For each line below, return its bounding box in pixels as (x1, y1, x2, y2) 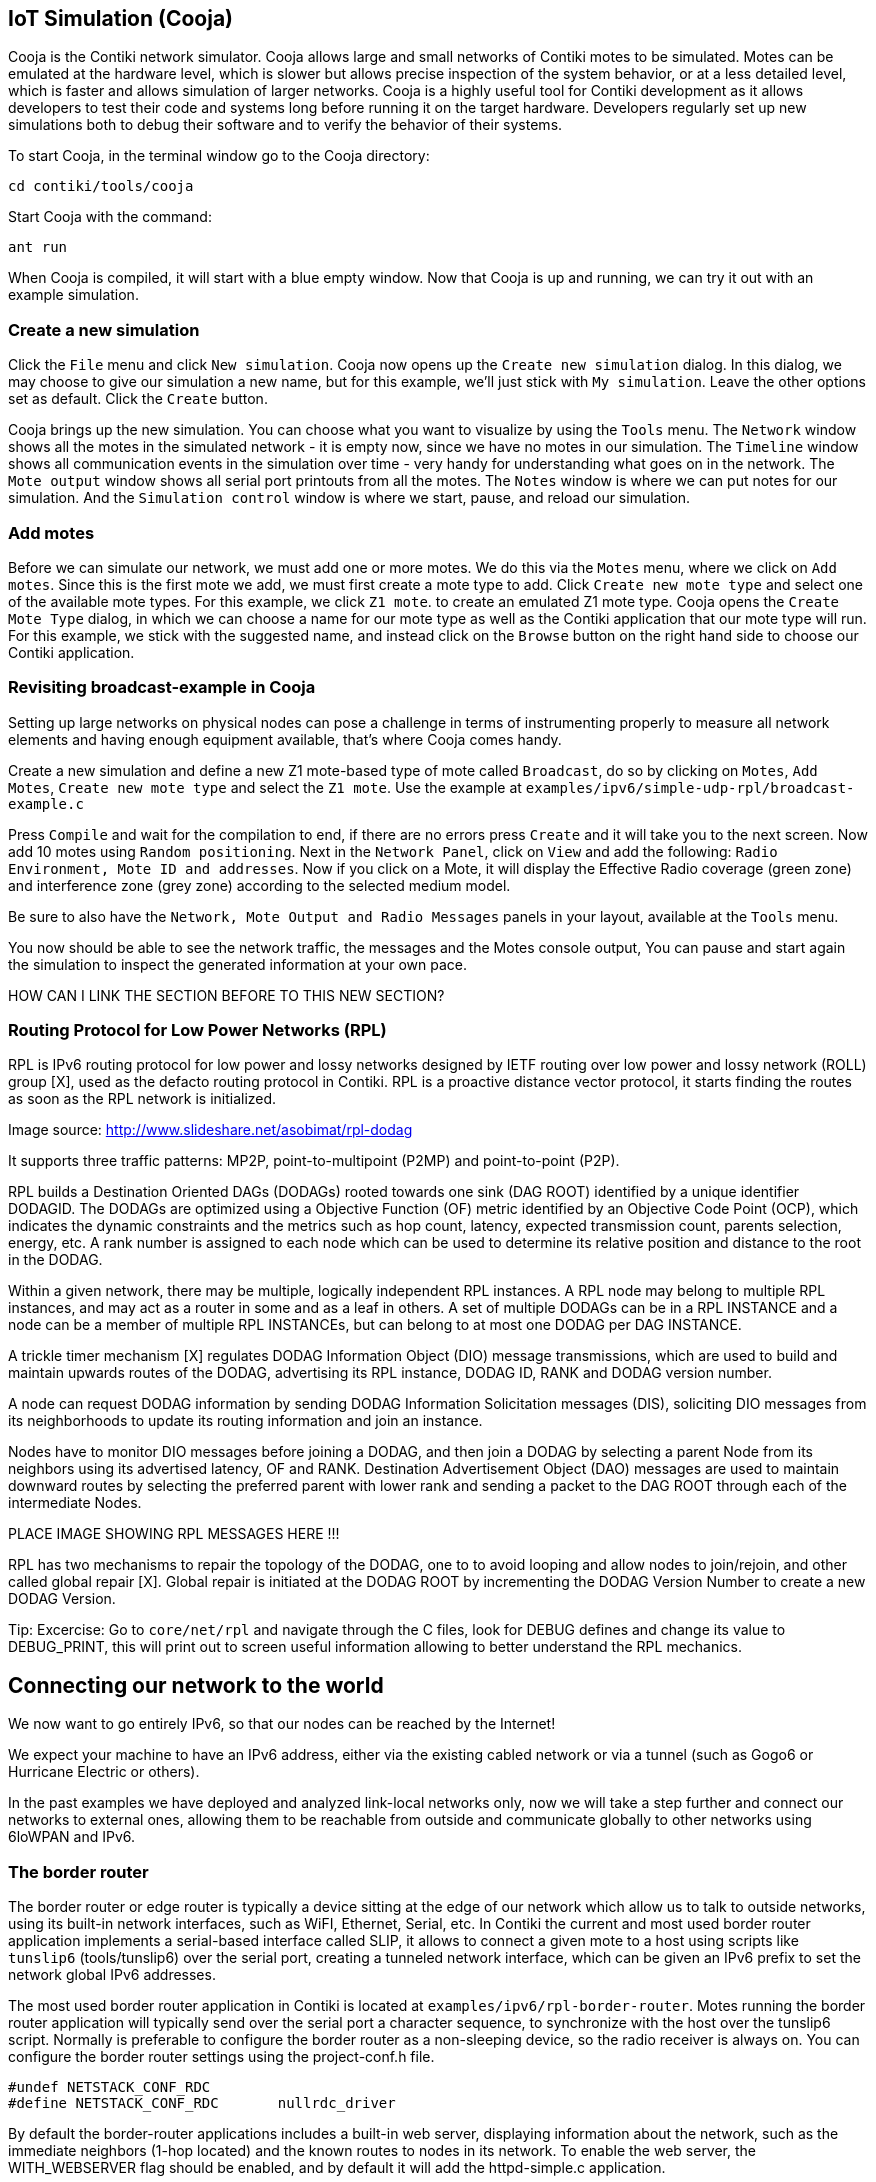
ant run (8, 239, 68, 256)
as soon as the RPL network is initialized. (8, 1090, 277, 1108)
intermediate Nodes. (8, 1494, 142, 1512)
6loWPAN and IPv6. (8, 1828, 136, 1846)
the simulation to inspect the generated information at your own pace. (8, 955, 468, 973)
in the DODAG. (8, 1251, 103, 1269)
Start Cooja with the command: (8, 208, 212, 226)
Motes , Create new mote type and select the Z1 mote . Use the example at (8, 778, 522, 796)
